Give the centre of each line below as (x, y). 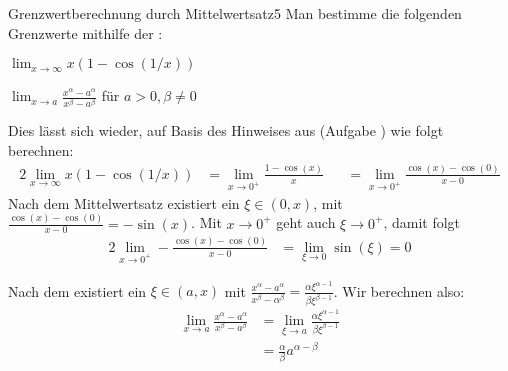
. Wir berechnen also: (399, 290)
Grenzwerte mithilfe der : (85, 32)
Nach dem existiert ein (77, 290)
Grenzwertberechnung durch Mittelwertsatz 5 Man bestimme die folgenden (235, 13)
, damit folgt (422, 222)
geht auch (306, 222)
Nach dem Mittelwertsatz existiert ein (124, 202)
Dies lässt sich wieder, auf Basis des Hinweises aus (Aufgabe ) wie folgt (226, 130)
